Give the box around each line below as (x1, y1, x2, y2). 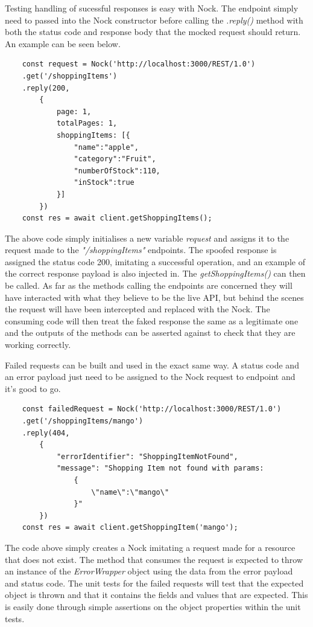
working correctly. (5, 338, 71, 351)
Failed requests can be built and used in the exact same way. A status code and (5, 358, 299, 371)
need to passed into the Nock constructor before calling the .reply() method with (5, 13, 303, 26)
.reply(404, (22, 428, 70, 437)
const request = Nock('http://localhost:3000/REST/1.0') (22, 60, 256, 69)
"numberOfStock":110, (74, 166, 160, 175)
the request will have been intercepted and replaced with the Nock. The (5, 303, 270, 315)
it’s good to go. (5, 382, 61, 394)
